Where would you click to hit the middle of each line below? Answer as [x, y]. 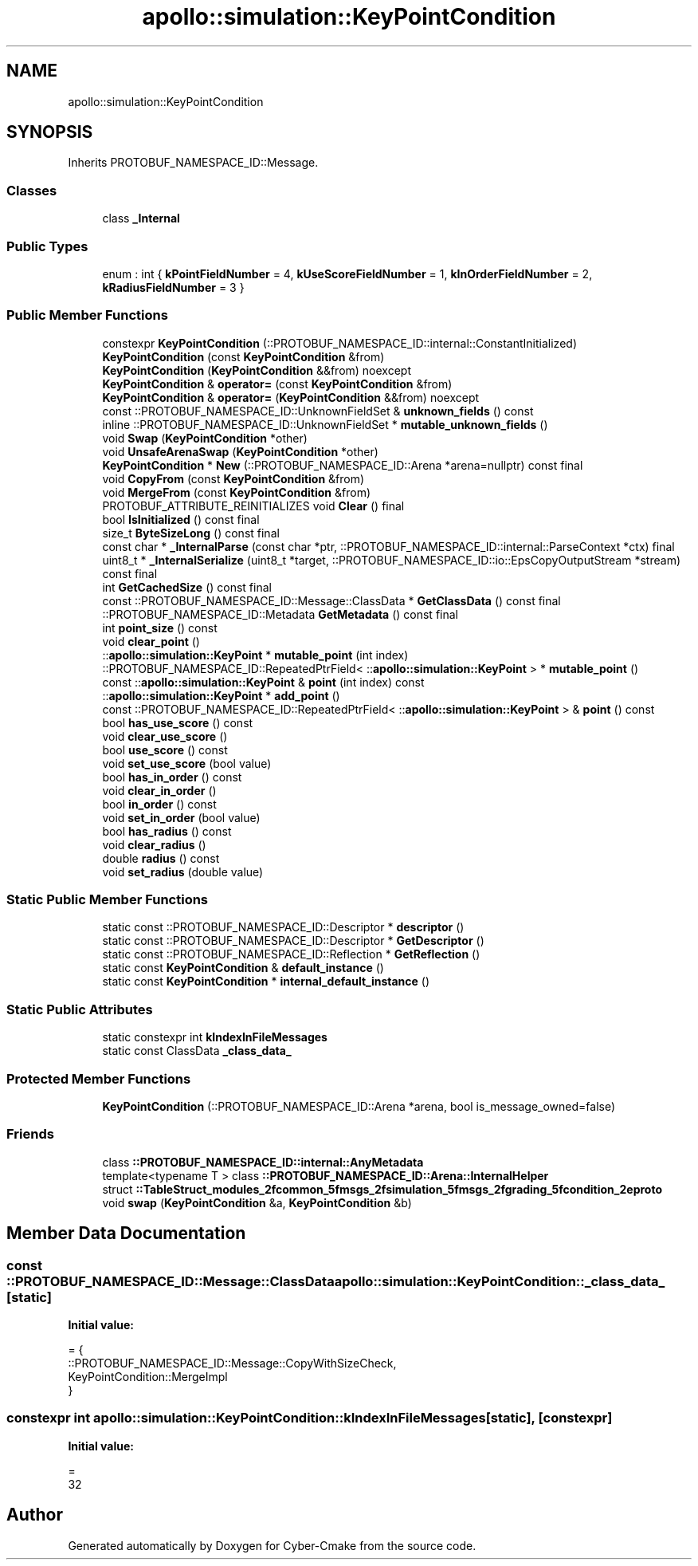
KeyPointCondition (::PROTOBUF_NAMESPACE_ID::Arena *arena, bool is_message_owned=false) [359, 1106]
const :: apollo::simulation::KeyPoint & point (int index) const [263, 682]
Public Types [47, 246]
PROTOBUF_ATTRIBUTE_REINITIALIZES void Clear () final [253, 506]
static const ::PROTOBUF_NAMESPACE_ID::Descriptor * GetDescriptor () [293, 941]
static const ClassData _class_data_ [197, 1051]
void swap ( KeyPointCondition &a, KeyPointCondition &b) [257, 1202]
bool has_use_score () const [178, 722]
